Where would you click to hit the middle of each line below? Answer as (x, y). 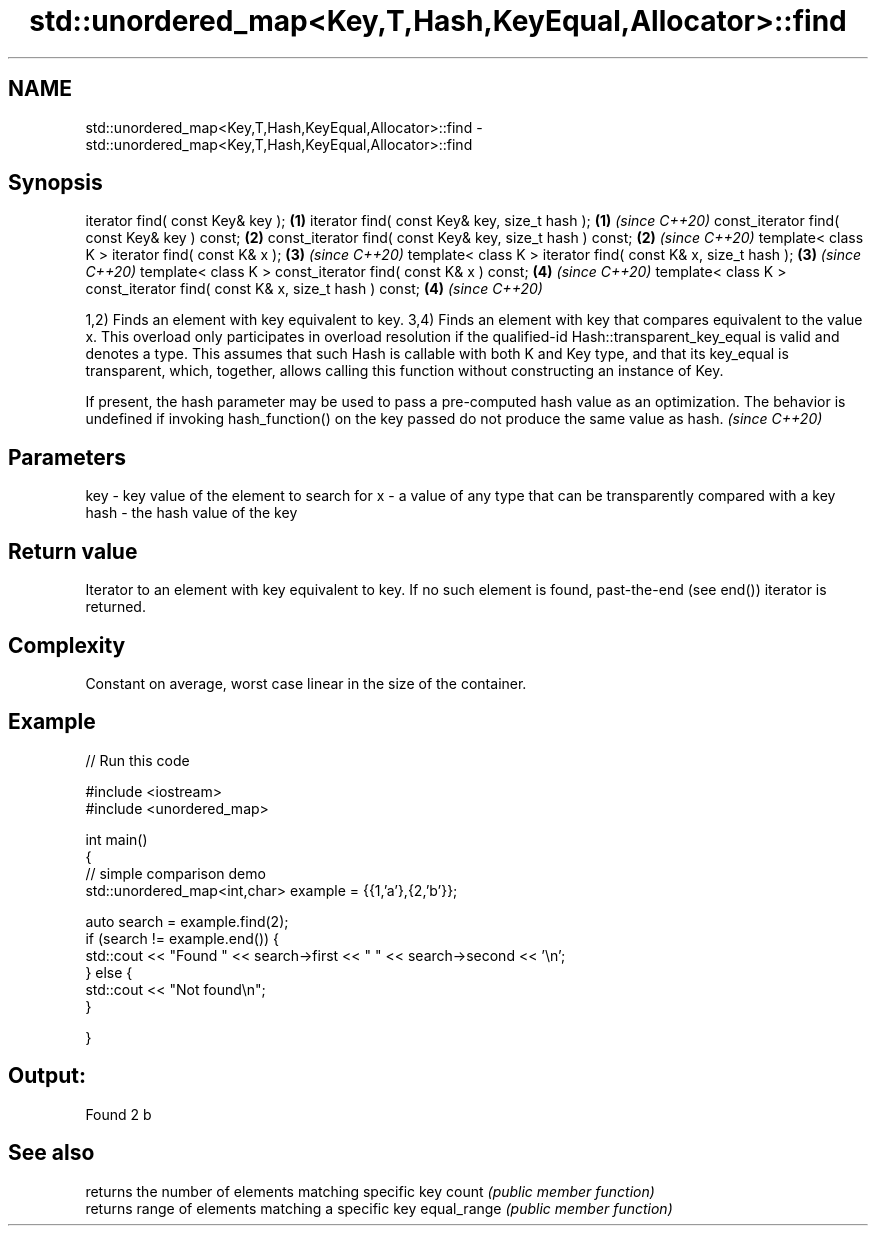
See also (51, 1153)
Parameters (67, 457)
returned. (115, 607)
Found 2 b (118, 1114)
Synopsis (55, 183)
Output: (47, 1076)
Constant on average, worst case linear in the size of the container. (306, 683)
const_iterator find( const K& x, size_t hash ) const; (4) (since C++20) (314, 289)
